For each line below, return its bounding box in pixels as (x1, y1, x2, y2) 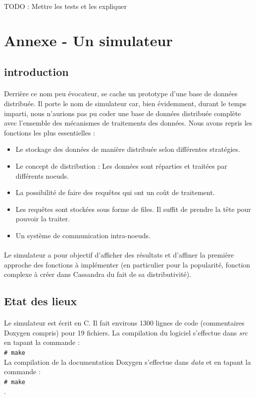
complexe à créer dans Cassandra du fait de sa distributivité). (4, 269, 192, 279)
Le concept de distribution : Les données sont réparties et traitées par (15, 160, 227, 171)
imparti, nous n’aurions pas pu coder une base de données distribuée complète (4, 108, 241, 118)
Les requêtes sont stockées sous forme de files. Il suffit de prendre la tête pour (15, 203, 251, 214)
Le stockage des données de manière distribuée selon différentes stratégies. (15, 144, 240, 154)
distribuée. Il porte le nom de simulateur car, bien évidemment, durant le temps (4, 98, 247, 108)
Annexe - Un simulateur (4, 30, 173, 50)
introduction (4, 64, 69, 79)
